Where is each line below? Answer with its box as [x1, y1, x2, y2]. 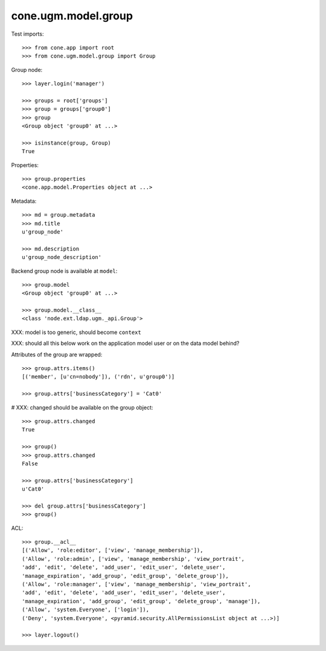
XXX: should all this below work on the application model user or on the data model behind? [11, 339, 240, 347]
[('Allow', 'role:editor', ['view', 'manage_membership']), [22, 547, 203, 554]
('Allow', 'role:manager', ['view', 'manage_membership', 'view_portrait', [22, 581, 251, 588]
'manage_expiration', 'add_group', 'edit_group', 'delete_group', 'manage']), [22, 598, 261, 604]
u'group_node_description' [22, 254, 102, 261]
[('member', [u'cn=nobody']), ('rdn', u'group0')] [22, 373, 175, 381]
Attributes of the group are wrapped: [11, 351, 103, 358]
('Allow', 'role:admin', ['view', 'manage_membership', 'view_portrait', [22, 555, 245, 562]
